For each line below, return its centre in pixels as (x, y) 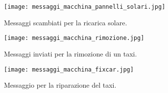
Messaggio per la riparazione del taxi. (60, 85)
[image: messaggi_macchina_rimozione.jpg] (74, 38)
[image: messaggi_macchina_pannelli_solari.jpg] (85, 7)
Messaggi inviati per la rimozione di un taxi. (71, 53)
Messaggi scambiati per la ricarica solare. (66, 22)
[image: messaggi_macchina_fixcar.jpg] (69, 69)
